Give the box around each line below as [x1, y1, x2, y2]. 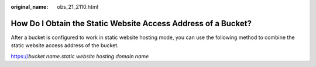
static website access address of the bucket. [11, 42, 119, 49]
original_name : [11, 3, 49, 10]
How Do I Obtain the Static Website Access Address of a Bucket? [11, 18, 252, 29]
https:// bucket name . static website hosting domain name [11, 52, 149, 59]
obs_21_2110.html [57, 3, 99, 10]
